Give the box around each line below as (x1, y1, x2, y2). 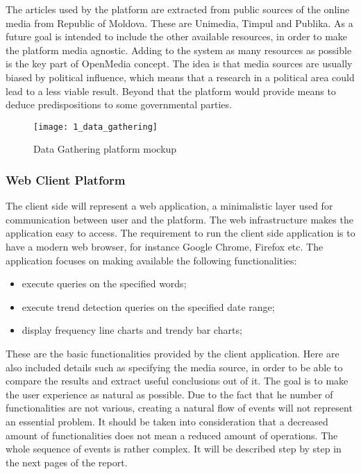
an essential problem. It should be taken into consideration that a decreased (6, 414, 328, 428)
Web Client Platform (6, 171, 126, 188)
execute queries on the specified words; (22, 276, 187, 291)
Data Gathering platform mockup (33, 142, 177, 156)
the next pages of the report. (6, 455, 128, 469)
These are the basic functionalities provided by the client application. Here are (6, 346, 339, 360)
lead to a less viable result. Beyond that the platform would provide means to (6, 83, 336, 98)
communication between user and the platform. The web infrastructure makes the (6, 212, 353, 226)
